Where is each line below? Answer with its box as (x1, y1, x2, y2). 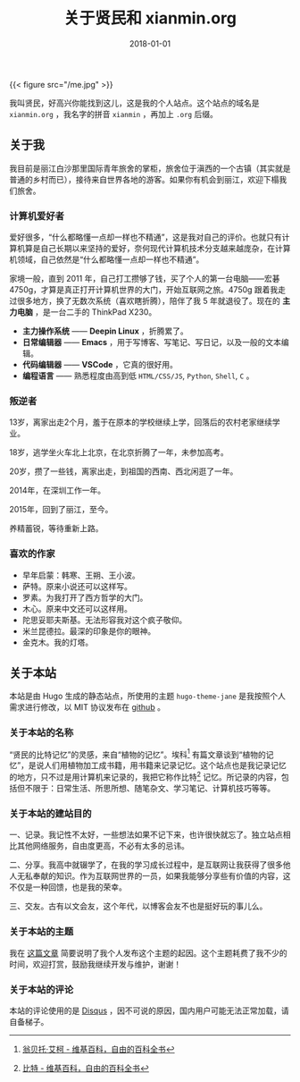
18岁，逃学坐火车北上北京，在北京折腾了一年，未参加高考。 (9, 447, 229, 458)
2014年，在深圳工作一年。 (9, 485, 106, 496)
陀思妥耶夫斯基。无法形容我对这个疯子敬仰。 (21, 614, 187, 625)
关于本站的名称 (9, 726, 74, 739)
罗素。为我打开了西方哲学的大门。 (21, 592, 148, 603)
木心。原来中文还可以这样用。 (21, 603, 132, 613)
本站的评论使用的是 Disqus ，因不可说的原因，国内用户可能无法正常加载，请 (9, 1005, 289, 1016)
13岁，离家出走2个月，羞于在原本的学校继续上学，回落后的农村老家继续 (9, 417, 272, 427)
